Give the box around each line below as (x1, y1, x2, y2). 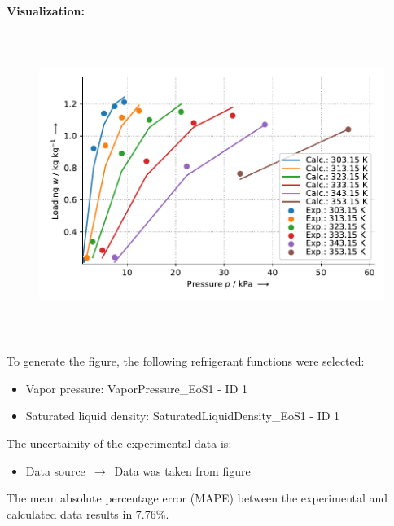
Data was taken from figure (114, 462, 251, 479)
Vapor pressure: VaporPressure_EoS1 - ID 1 (25, 379, 247, 397)
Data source (25, 462, 85, 479)
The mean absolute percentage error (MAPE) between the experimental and (7, 489, 388, 506)
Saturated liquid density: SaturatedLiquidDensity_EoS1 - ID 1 (25, 407, 340, 424)
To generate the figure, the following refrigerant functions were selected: (7, 353, 365, 370)
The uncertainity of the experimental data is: (7, 434, 232, 451)
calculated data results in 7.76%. (7, 505, 169, 522)
